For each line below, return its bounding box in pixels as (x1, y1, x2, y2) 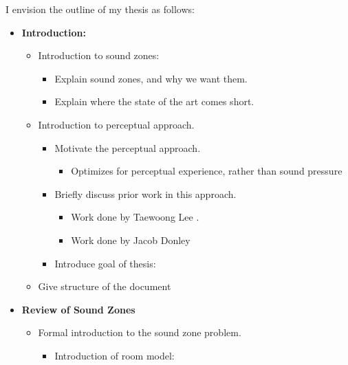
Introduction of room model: (54, 348, 175, 362)
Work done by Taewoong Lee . (71, 210, 199, 224)
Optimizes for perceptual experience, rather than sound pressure (71, 164, 342, 178)
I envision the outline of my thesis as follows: (6, 2, 195, 16)
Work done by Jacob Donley (71, 232, 191, 247)
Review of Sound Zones (21, 302, 135, 316)
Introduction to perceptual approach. (38, 117, 195, 131)
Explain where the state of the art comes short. (54, 94, 254, 109)
